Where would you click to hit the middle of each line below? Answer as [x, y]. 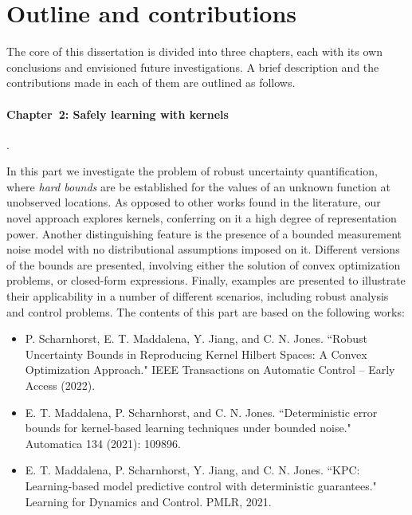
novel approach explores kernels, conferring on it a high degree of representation [202, 218]
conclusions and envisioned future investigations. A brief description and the [193, 67]
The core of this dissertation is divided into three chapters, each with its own [194, 51]
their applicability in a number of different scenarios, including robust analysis [198, 296]
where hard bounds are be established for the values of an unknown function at [198, 186]
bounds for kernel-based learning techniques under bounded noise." [188, 428]
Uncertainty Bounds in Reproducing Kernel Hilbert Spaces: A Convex [196, 354]
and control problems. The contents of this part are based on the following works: [206, 311]
